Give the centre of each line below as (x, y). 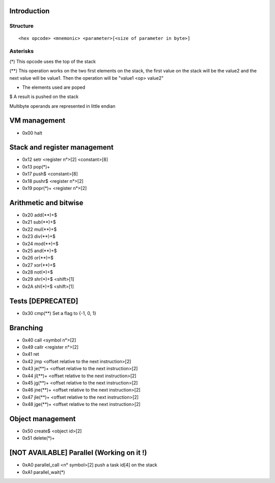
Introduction (30, 11)
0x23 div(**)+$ (39, 236)
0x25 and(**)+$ (39, 251)
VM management (37, 121)
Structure (22, 26)
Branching (26, 328)
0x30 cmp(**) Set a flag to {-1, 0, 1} (59, 313)
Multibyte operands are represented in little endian (62, 106)
